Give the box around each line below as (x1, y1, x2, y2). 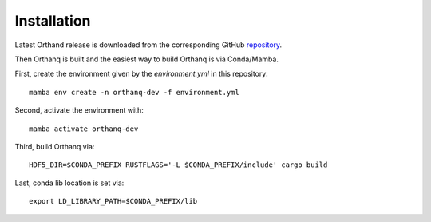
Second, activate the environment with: (14, 105, 144, 115)
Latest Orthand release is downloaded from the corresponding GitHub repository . (14, 40, 283, 50)
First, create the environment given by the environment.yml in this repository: (14, 69, 269, 79)
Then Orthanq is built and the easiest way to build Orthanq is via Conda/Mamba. (14, 54, 279, 64)
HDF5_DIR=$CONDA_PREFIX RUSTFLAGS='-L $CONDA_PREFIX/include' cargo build (29, 161, 328, 169)
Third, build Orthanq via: (14, 141, 95, 151)
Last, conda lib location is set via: (14, 178, 125, 188)
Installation (14, 12, 91, 30)
